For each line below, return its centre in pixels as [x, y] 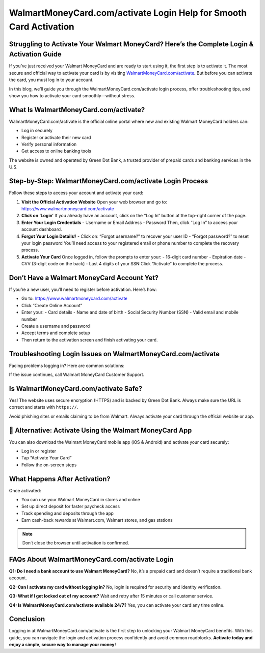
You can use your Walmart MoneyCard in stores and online [81, 500]
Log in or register [39, 451]
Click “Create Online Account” [52, 305]
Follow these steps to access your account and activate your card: [76, 193]
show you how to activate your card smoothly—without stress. [72, 96]
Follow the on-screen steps [49, 465]
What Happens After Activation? [60, 479]
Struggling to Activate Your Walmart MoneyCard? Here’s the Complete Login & [131, 44]
